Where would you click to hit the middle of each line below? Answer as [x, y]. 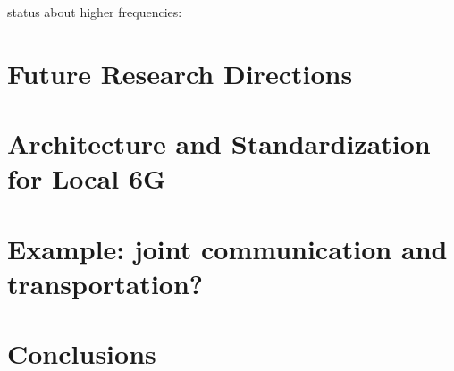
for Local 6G [87, 178]
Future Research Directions [180, 73]
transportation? [105, 283]
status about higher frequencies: [95, 12]
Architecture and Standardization [219, 143]
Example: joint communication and [227, 248]
